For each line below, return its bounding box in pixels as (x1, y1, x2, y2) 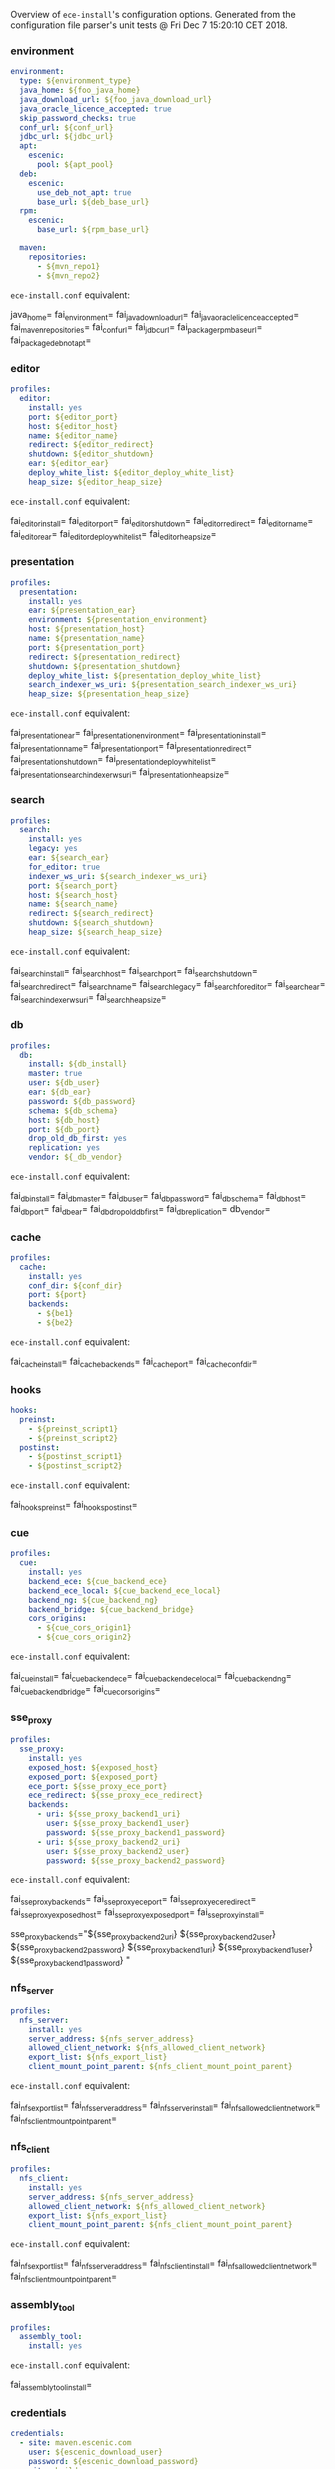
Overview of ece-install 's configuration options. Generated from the (10, 9, 297, 20)
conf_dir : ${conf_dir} (28, 1280, 123, 1291)
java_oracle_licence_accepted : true (19, 104, 172, 114)
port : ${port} (28, 1290, 87, 1300)
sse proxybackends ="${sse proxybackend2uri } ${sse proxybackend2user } (10, 1928, 277, 1942)
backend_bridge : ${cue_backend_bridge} (28, 1604, 195, 1614)
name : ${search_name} (28, 899, 118, 909)
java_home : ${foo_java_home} (19, 85, 141, 96)
